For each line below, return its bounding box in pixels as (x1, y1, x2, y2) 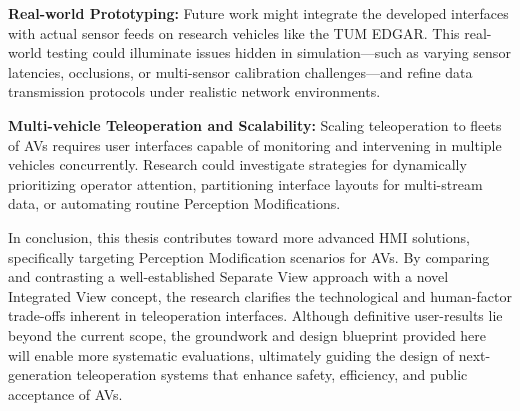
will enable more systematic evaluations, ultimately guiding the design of (8, 344, 455, 365)
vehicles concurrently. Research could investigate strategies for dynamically (8, 154, 467, 175)
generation (8, 364, 72, 385)
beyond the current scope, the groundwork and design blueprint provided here (8, 324, 487, 345)
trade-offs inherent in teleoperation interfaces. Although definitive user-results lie (8, 305, 503, 326)
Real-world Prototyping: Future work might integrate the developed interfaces (8, 3, 509, 23)
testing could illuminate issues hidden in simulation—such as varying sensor (46, 42, 511, 63)
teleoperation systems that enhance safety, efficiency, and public (76, 364, 468, 385)
